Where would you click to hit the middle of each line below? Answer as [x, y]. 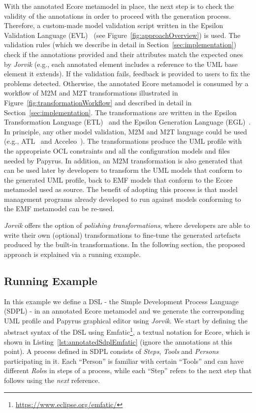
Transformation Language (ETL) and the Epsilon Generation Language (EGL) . [128, 122]
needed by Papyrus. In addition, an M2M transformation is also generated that [123, 160]
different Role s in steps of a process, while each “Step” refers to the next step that [128, 370]
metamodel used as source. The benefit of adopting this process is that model [121, 189]
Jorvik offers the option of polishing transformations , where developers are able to [127, 225]
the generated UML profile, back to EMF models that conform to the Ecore [118, 179]
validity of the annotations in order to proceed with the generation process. [117, 16]
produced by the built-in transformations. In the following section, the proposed [125, 244]
